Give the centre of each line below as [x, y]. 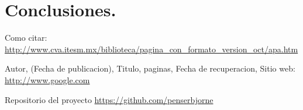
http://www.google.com [47, 79]
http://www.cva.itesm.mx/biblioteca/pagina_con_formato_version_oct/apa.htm [151, 49]
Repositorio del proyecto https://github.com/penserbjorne [109, 99]
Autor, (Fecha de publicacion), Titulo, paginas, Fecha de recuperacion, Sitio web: [150, 68]
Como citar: [26, 38]
